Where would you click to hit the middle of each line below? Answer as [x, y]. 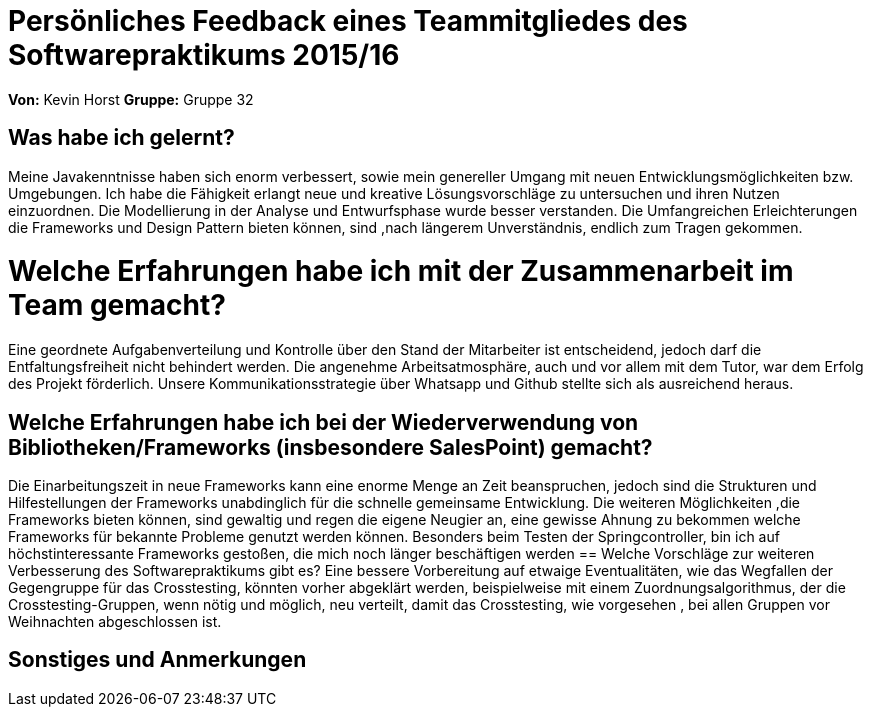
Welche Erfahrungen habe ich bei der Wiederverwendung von [323, 422]
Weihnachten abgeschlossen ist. [115, 621]
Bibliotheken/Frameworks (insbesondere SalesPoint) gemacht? [330, 447]
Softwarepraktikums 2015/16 [204, 55]
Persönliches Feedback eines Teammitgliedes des [348, 21]
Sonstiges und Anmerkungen [157, 660]
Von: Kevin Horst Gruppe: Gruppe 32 [131, 99]
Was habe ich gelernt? [121, 138]
